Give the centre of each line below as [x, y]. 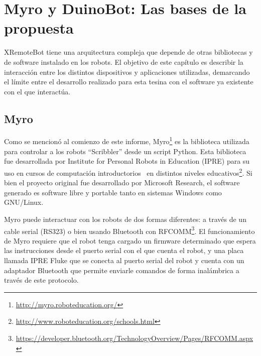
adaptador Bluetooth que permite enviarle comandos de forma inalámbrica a [122, 270]
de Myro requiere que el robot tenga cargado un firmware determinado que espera [130, 240]
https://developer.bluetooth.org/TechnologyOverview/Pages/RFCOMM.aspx [135, 338]
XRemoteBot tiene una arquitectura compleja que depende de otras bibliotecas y [128, 52]
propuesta [39, 28]
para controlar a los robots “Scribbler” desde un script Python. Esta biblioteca [125, 151]
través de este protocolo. [41, 280]
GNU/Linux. [24, 202]
